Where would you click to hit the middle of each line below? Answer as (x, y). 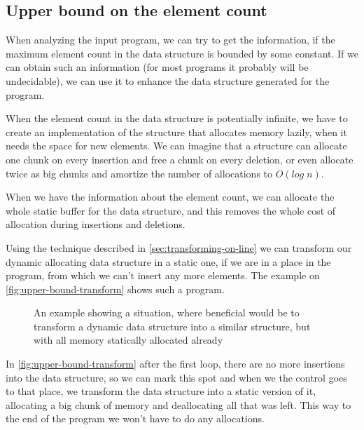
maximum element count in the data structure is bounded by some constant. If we (182, 53)
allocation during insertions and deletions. (96, 224)
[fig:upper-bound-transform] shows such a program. (115, 289)
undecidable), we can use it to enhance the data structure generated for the (168, 80)
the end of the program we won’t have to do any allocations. (135, 418)
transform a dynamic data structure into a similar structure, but (172, 326)
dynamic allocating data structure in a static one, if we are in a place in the (168, 261)
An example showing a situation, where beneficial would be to (167, 313)
